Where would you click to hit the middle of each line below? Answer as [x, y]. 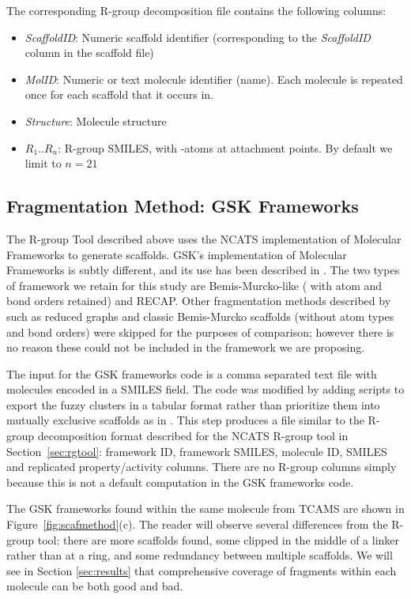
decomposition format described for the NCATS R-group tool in [193, 436]
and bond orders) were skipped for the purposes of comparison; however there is [200, 332]
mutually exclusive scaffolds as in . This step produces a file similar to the [185, 420]
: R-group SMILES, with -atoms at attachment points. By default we [225, 147]
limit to [43, 163]
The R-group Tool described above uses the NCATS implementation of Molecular [204, 238]
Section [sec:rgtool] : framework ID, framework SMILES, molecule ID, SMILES [197, 451]
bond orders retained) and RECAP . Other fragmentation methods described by [199, 301]
